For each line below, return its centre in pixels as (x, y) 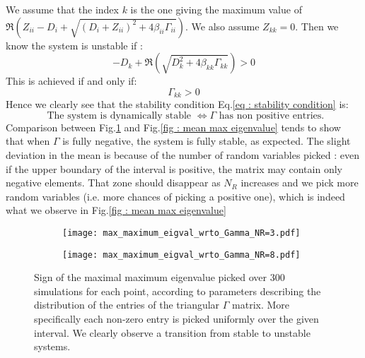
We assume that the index (62, 9)
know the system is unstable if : (74, 45)
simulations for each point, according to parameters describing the (178, 291)
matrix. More (261, 305)
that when (28, 141)
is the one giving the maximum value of (216, 9)
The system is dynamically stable (119, 115)
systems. (52, 346)
